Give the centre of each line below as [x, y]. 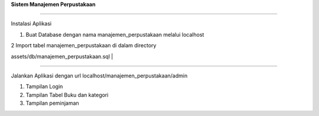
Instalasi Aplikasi [31, 24]
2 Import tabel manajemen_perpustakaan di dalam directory [84, 46]
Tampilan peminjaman [52, 103]
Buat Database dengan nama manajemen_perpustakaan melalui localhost [115, 34]
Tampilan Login [44, 86]
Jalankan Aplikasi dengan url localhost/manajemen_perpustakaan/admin [99, 75]
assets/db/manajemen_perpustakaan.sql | [62, 56]
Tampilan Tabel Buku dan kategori [67, 95]
